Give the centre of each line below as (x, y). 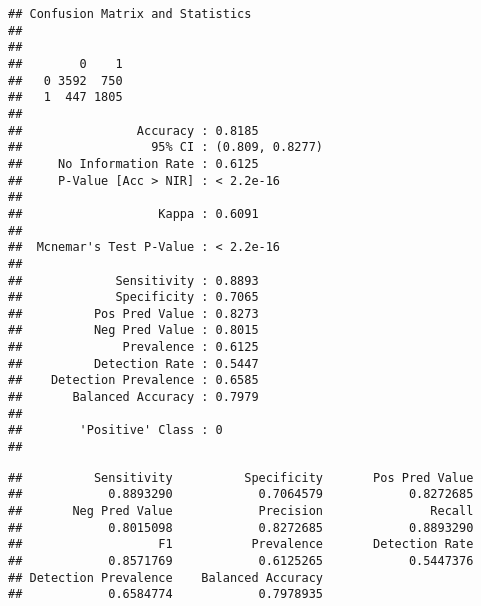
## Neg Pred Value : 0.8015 (133, 330)
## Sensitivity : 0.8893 (133, 280)
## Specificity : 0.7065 (133, 297)
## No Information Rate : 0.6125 (133, 163)
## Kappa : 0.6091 (133, 213)
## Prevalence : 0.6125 (133, 347)
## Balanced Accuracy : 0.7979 (133, 397)
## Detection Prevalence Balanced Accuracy (165, 577)
